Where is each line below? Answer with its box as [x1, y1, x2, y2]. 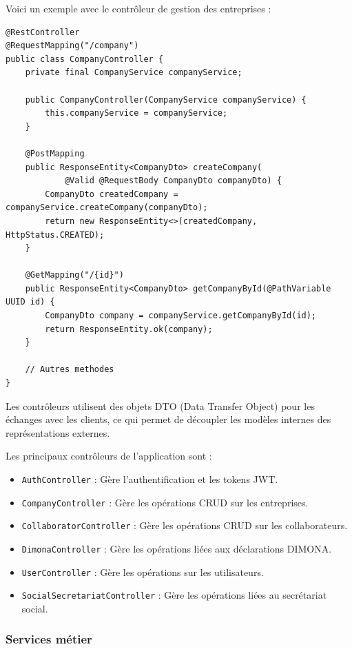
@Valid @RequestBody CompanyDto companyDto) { [64, 176, 282, 186]
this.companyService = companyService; [45, 108, 228, 119]
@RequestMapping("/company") [6, 41, 139, 51]
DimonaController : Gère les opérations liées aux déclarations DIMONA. [21, 541, 332, 555]
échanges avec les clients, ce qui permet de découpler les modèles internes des [6, 412, 331, 426]
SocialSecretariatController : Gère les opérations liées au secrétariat [21, 588, 327, 602]
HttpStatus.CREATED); [6, 229, 105, 240]
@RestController [6, 27, 80, 37]
